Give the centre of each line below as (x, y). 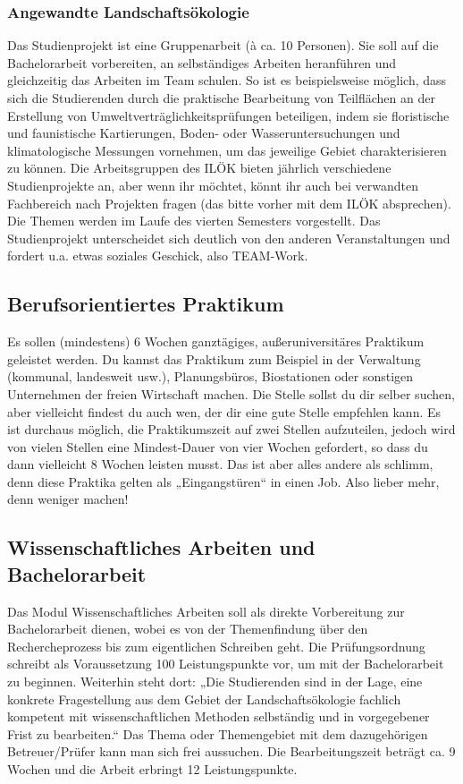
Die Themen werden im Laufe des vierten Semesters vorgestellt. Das (194, 221)
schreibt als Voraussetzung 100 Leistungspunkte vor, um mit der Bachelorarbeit (226, 664)
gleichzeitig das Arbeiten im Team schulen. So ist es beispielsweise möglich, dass (227, 80)
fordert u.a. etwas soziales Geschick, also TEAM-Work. (158, 256)
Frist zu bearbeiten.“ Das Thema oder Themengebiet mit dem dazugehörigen (218, 733)
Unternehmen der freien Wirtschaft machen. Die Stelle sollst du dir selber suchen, (231, 393)
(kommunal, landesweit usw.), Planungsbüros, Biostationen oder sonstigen (210, 376)
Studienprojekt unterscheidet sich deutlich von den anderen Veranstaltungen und (229, 238)
